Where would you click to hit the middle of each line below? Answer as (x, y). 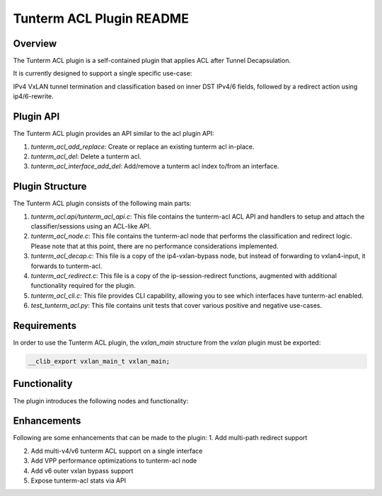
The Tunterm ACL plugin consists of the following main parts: (102, 203)
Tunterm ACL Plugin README (101, 18)
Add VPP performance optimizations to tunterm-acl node (114, 461)
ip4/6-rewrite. (34, 96)
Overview (35, 44)
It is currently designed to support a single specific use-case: (103, 74)
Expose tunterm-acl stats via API (79, 480)
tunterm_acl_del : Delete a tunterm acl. (86, 156)
